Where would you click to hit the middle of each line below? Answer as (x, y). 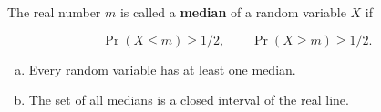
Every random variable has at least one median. (162, 69)
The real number (54, 12)
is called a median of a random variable (233, 12)
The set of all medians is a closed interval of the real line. (189, 100)
